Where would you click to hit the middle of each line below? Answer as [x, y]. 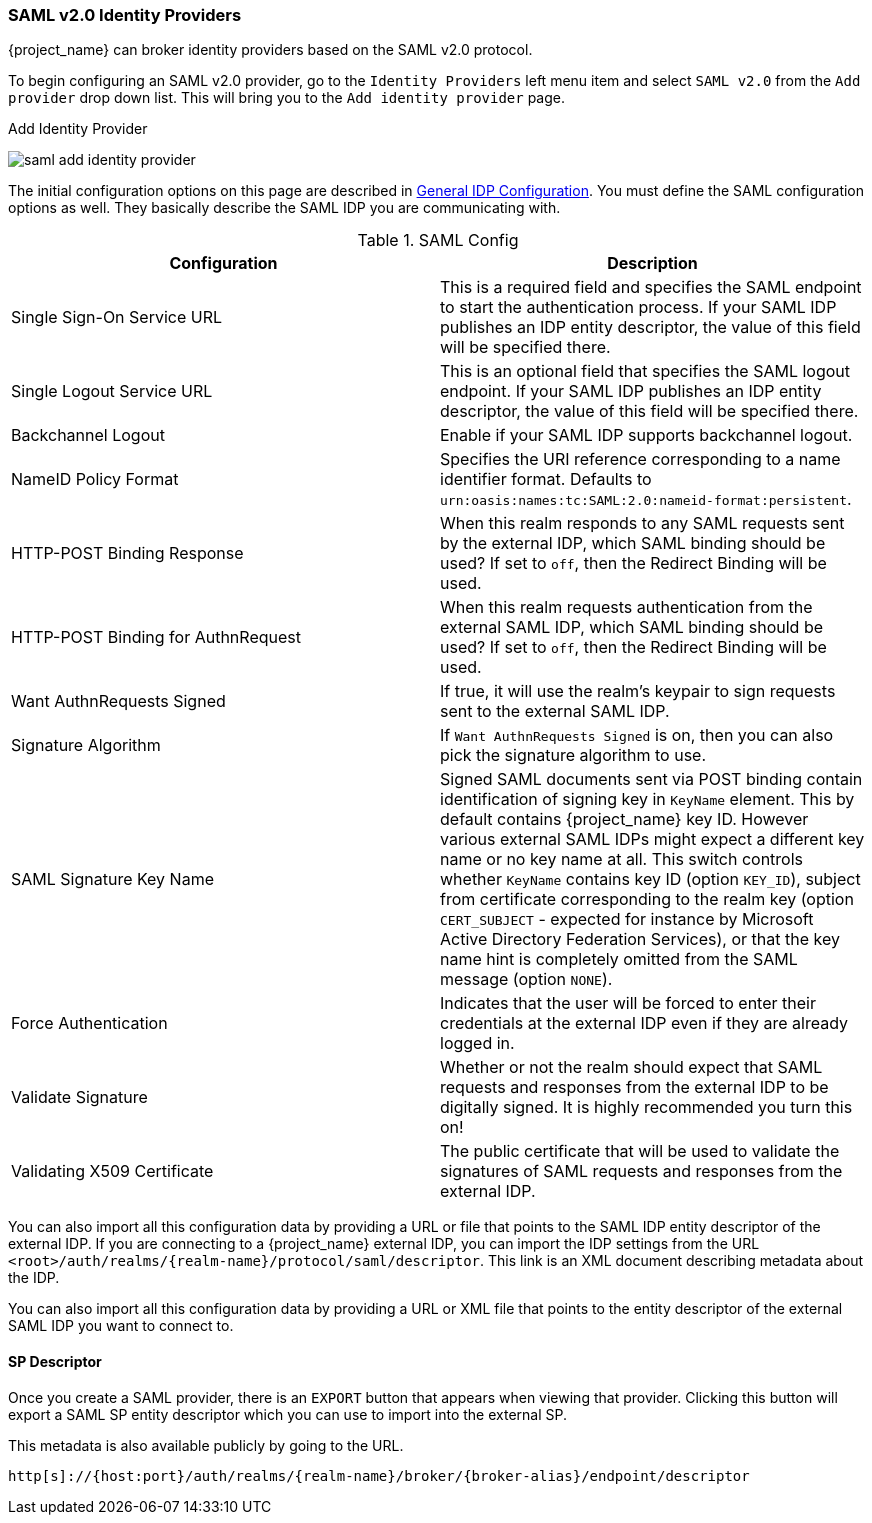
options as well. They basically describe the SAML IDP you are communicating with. [284, 208]
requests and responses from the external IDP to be [634, 1087]
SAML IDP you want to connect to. [121, 1326]
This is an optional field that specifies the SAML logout [645, 371]
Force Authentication [89, 1023]
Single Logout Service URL [112, 391]
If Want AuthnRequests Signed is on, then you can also [637, 735]
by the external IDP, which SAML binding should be [633, 543]
